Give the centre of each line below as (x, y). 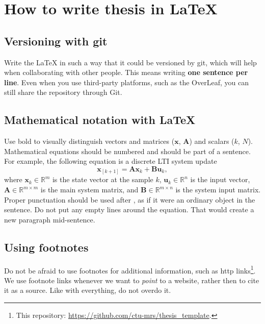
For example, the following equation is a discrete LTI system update (111, 161)
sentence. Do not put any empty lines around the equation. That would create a (129, 209)
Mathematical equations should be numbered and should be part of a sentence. (127, 151)
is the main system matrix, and (89, 190)
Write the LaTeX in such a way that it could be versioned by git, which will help (130, 62)
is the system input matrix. (218, 190)
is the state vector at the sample (103, 179)
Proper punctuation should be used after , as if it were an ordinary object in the (130, 199)
